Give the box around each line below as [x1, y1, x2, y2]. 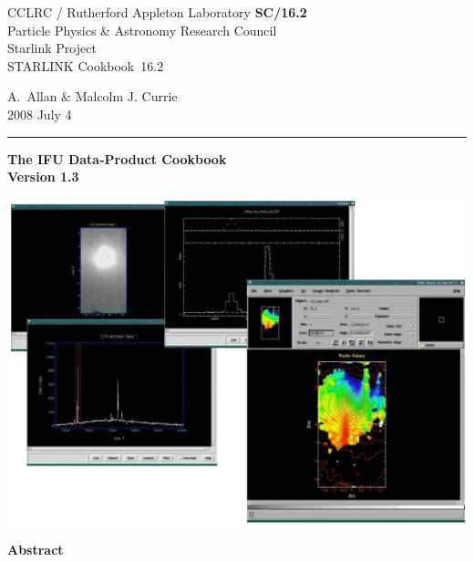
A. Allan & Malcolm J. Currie [7, 87, 178, 106]
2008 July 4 [7, 104, 72, 123]
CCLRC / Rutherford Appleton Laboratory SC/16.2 [7, 3, 307, 21]
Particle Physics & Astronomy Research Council [7, 20, 277, 39]
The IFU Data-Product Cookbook [7, 149, 227, 168]
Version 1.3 [7, 167, 79, 186]
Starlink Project [7, 38, 97, 57]
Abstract [7, 540, 64, 559]
